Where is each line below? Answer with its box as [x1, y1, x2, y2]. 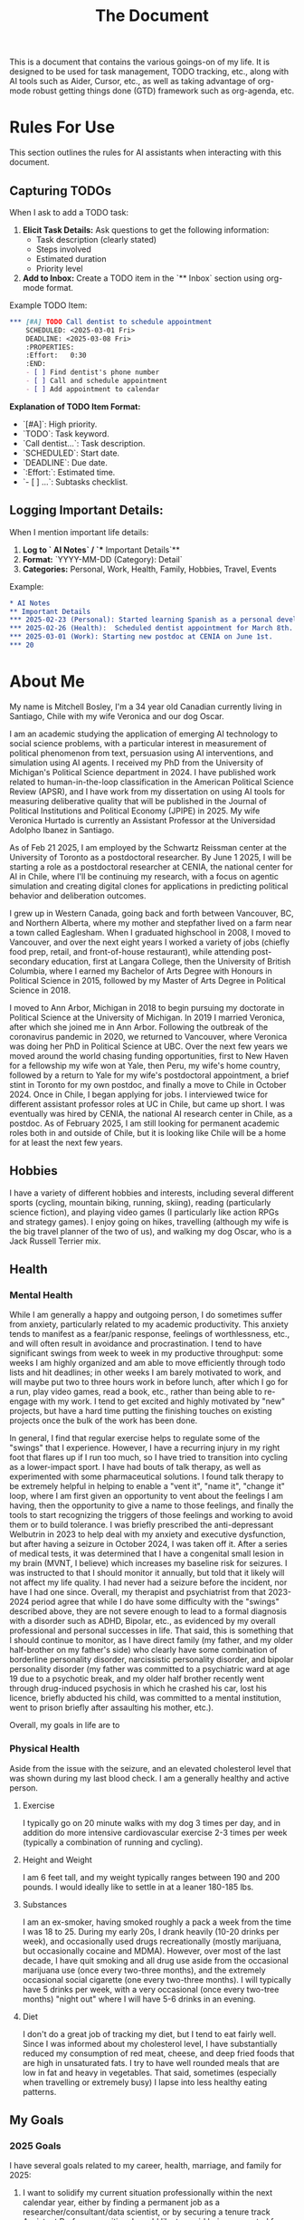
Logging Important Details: [9, 503, 164, 518]
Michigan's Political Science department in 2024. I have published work [9, 766, 277, 777]
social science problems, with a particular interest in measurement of [9, 737, 267, 748]
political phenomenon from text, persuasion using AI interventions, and [9, 747, 274, 758]
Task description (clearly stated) [35, 234, 157, 245]
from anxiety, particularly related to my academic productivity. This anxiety [9, 1319, 290, 1330]
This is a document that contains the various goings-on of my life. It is [9, 56, 270, 68]
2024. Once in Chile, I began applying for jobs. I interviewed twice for [9, 1089, 269, 1100]
